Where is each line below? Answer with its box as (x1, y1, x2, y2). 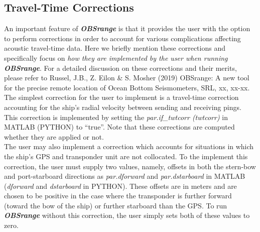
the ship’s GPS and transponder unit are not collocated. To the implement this (4, 151, 248, 161)
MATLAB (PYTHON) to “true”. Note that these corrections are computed (4, 122, 235, 132)
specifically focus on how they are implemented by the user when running (4, 52, 228, 63)
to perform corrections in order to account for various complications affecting (4, 33, 241, 43)
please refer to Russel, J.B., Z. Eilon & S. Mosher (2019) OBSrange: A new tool (4, 72, 249, 83)
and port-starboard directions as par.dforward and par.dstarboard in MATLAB (4, 171, 245, 181)
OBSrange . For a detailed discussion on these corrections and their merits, (4, 62, 237, 73)
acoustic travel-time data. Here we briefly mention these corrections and (4, 43, 225, 53)
